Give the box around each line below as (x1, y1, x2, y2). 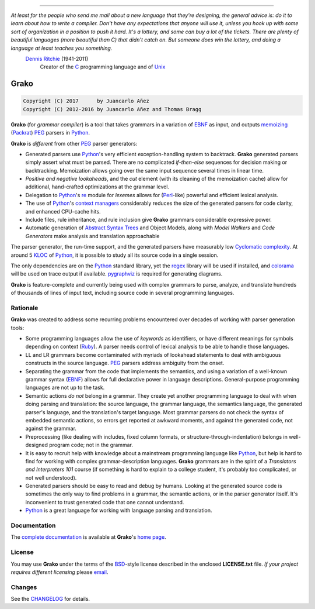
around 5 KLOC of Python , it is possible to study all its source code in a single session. (10, 252, 219, 259)
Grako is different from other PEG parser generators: (10, 140, 138, 147)
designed (25, 442, 48, 449)
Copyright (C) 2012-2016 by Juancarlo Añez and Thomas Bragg (23, 106, 202, 112)
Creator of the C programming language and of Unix (40, 63, 166, 70)
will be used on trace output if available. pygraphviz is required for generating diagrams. (10, 270, 223, 277)
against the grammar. (25, 425, 77, 432)
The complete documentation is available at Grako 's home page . (10, 534, 166, 541)
